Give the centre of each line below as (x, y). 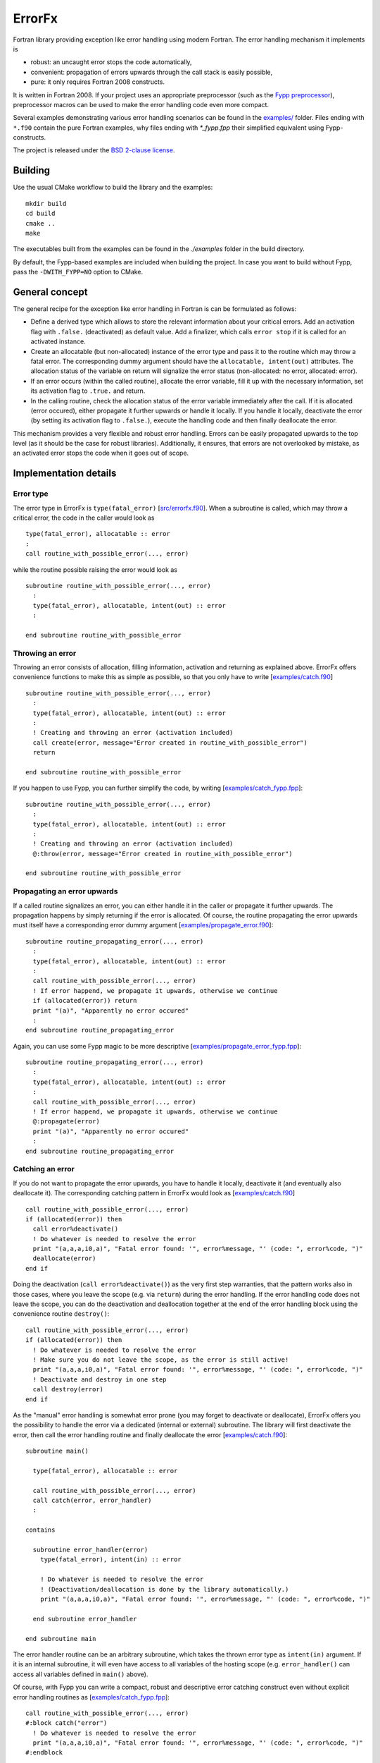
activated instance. (58, 341)
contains (40, 1530)
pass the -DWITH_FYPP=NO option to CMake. (78, 272)
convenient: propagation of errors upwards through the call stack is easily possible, (152, 72)
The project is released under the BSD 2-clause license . (94, 150)
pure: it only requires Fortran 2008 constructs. (98, 82)
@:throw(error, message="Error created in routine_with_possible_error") (163, 854)
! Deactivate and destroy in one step (100, 1379)
